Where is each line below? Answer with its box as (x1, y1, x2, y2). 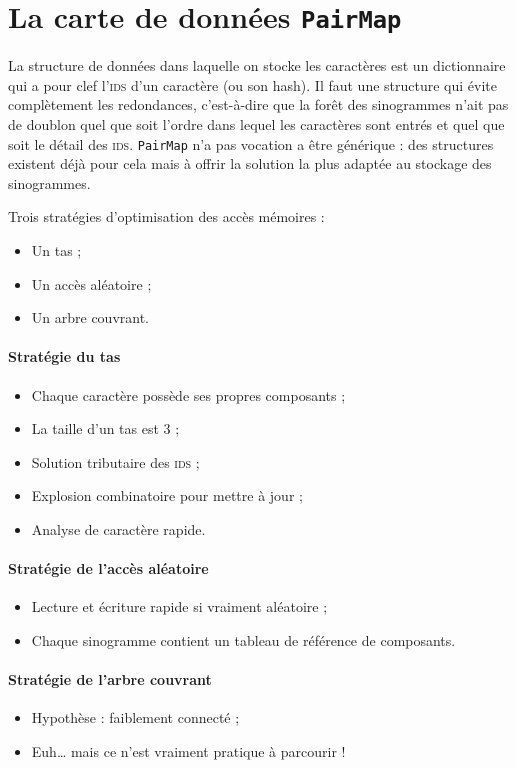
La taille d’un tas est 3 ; (31, 418, 180, 439)
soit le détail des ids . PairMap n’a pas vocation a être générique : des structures (8, 133, 494, 154)
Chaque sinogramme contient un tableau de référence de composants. (31, 630, 456, 650)
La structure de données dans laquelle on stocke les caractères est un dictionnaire (8, 55, 506, 76)
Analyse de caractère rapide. (31, 519, 206, 540)
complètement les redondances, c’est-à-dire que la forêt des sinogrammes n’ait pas (8, 94, 509, 115)
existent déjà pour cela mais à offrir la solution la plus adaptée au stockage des (8, 153, 492, 174)
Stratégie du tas (8, 346, 121, 367)
